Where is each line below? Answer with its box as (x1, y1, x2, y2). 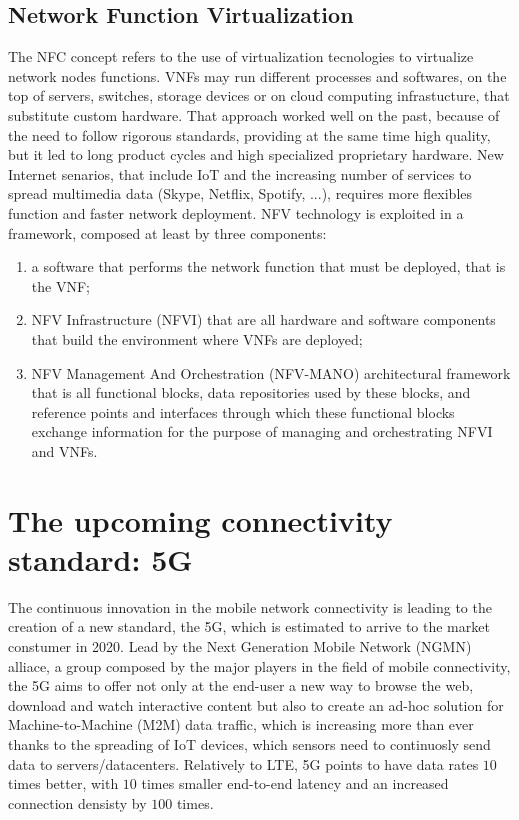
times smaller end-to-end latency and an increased (141, 773, 449, 794)
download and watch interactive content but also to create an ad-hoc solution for (8, 694, 504, 715)
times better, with (8, 773, 119, 794)
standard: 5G (8, 538, 193, 579)
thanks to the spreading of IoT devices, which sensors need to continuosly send (8, 733, 491, 754)
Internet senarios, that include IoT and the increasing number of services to (8, 163, 472, 184)
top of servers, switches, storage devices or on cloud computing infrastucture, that (8, 85, 510, 106)
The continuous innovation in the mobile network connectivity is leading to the (8, 596, 492, 617)
